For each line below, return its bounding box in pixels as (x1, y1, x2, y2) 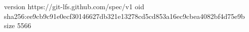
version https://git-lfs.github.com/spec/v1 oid (4, 1, 144, 11)
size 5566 (4, 20, 31, 31)
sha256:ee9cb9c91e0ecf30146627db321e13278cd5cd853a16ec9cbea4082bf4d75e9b (4, 11, 245, 21)
